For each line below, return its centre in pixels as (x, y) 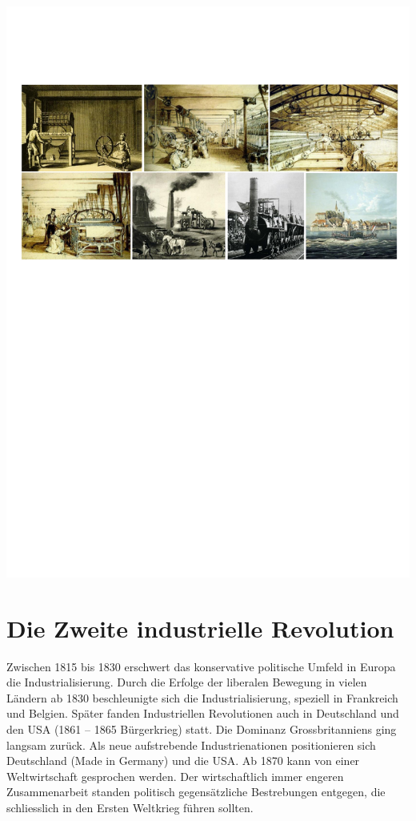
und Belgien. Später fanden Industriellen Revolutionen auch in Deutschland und (203, 713)
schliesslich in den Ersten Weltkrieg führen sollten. (130, 807)
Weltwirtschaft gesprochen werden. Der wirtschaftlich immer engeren (175, 776)
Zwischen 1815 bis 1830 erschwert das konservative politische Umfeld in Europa (201, 666)
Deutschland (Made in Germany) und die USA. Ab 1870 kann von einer (183, 761)
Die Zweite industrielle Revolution (200, 628)
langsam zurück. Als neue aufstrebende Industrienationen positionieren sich (191, 745)
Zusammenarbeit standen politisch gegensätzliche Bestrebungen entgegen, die (196, 792)
